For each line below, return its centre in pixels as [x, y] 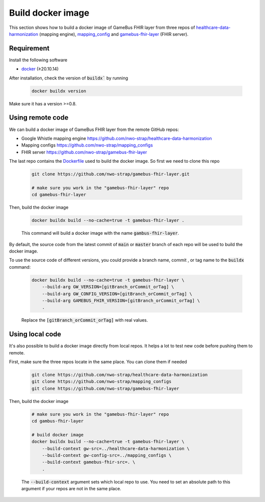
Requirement [29, 48]
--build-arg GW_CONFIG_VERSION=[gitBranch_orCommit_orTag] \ [117, 294]
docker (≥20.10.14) [40, 69]
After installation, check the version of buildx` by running [69, 78]
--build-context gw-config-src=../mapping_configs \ [107, 455]
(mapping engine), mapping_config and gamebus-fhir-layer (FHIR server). [114, 34]
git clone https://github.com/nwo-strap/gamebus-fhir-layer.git [111, 174]
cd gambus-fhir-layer [58, 421]
